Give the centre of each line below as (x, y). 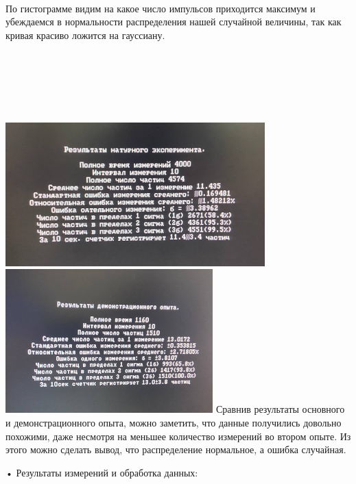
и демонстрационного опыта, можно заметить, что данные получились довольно (174, 422)
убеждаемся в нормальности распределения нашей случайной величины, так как (174, 22)
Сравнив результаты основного (281, 409)
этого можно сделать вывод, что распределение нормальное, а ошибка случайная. (176, 449)
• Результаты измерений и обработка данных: (102, 472)
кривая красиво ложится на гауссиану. (85, 35)
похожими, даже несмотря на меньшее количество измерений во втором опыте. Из (178, 436)
